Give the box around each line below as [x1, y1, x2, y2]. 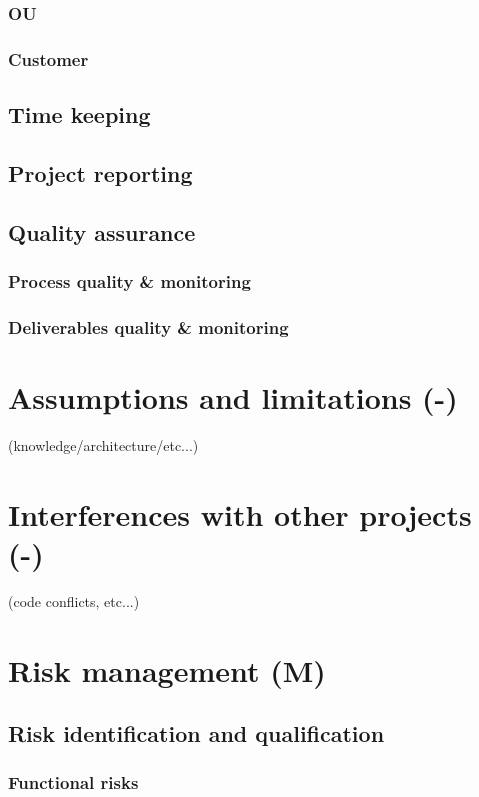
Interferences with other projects [8, 493, 472, 534]
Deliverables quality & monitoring [8, 314, 289, 339]
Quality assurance [8, 216, 196, 247]
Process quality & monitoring [8, 268, 251, 293]
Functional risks [8, 770, 139, 795]
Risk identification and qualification [8, 718, 385, 749]
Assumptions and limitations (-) [8, 376, 458, 417]
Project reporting [8, 157, 193, 188]
